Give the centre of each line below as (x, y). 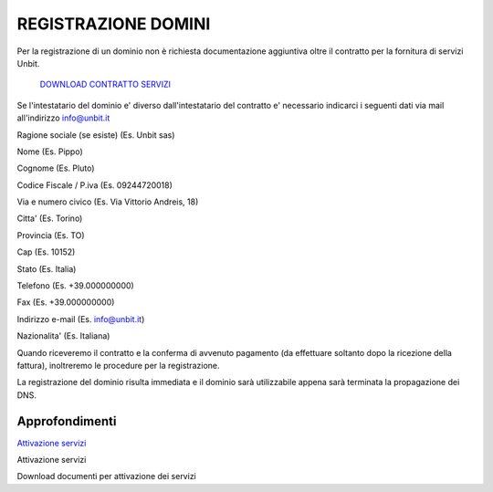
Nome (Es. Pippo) (50, 152)
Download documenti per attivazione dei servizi (106, 476)
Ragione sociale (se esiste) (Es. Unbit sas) (96, 135)
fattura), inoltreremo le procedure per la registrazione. (118, 365)
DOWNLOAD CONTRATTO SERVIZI (105, 84)
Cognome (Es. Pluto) (56, 168)
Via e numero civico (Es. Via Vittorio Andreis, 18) (108, 202)
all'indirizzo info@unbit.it (63, 118)
